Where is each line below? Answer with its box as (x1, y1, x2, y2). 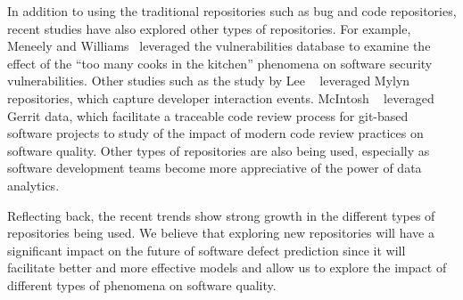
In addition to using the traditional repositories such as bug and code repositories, (7, 2, 457, 20)
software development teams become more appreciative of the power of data (7, 158, 422, 177)
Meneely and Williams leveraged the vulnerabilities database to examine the (7, 36, 431, 55)
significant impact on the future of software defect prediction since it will (7, 240, 406, 259)
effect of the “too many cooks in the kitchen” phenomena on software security (7, 53, 433, 72)
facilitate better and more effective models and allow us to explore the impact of (7, 258, 447, 277)
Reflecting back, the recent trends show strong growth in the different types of (7, 206, 435, 224)
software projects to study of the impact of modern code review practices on (7, 124, 424, 142)
